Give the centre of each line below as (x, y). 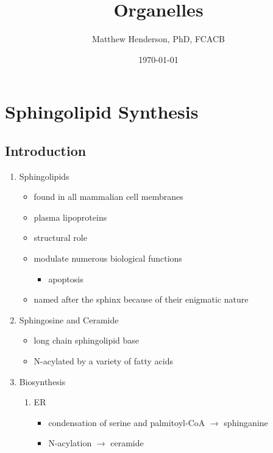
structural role (60, 238)
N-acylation (70, 443)
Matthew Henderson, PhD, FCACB (158, 39)
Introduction (46, 150)
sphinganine (246, 422)
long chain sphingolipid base (87, 340)
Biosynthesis (42, 381)
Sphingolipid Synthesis (102, 112)
